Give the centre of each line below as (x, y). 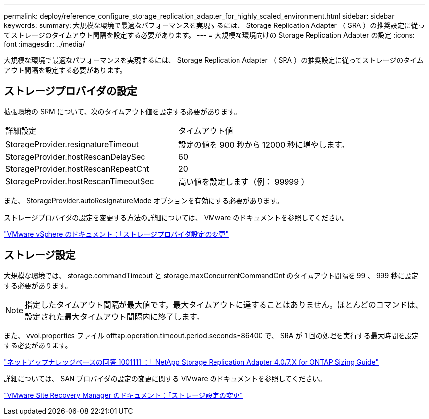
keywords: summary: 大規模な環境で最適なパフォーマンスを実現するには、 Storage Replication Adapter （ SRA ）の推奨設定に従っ (214, 25)
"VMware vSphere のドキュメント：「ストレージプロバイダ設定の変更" (116, 234)
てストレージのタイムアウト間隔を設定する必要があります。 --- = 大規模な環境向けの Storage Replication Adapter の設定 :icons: (209, 35)
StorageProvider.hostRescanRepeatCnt (77, 168)
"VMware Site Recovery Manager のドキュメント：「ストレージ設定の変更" (124, 395)
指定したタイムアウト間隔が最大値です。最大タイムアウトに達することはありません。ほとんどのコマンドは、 (224, 305)
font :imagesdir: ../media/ (45, 44)
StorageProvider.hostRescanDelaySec (75, 157)
